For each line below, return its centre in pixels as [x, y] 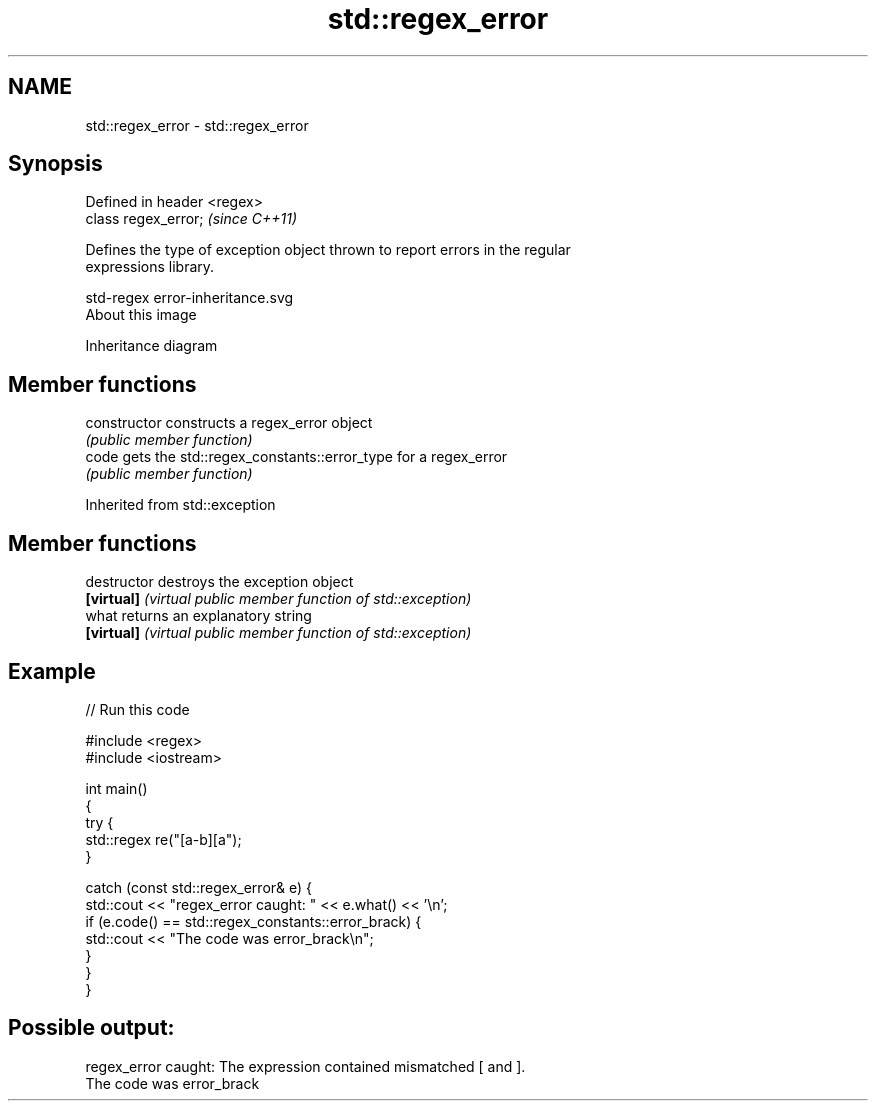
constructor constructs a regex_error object [229, 423]
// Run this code [137, 709]
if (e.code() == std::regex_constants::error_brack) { [253, 921]
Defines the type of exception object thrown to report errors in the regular [328, 250]
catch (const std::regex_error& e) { [199, 887]
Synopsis [55, 164]
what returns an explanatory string [198, 616]
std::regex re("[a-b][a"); [163, 839]
